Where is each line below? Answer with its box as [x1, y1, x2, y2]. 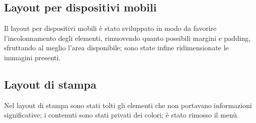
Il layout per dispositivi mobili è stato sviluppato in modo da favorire [4, 23, 216, 33]
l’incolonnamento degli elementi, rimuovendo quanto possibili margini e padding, [4, 32, 251, 43]
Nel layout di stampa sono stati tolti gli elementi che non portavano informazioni [4, 100, 252, 110]
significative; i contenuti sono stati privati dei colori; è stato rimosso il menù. [4, 110, 239, 120]
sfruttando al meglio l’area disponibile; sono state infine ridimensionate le [4, 42, 229, 53]
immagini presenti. [4, 52, 61, 62]
